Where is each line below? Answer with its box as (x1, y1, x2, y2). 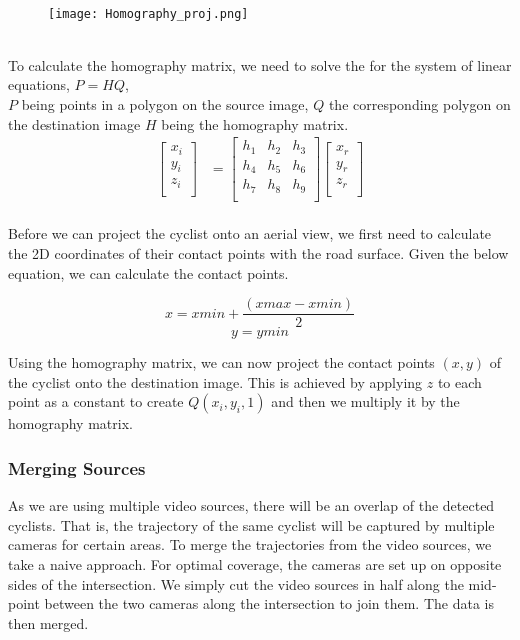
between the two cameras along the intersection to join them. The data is (44, 593, 494, 614)
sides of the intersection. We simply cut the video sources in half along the (8, 573, 464, 594)
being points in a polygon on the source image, (21, 94, 309, 115)
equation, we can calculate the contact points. (8, 262, 289, 283)
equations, (8, 74, 70, 95)
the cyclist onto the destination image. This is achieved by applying (8, 371, 423, 392)
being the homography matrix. (161, 113, 349, 134)
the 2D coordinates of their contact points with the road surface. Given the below (8, 242, 509, 263)
